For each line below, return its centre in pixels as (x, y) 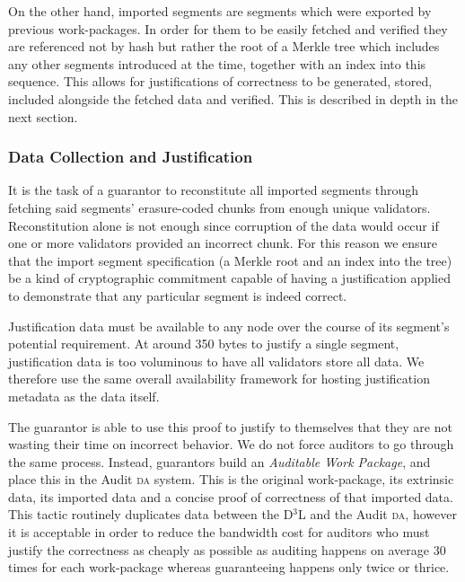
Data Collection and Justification (131, 157)
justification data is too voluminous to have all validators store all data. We (216, 361)
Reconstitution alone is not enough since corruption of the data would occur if (224, 225)
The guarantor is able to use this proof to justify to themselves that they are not (230, 426)
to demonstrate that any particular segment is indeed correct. (178, 295)
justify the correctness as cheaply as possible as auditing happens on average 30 (227, 549)
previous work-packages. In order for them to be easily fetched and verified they (228, 28)
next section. (43, 116)
